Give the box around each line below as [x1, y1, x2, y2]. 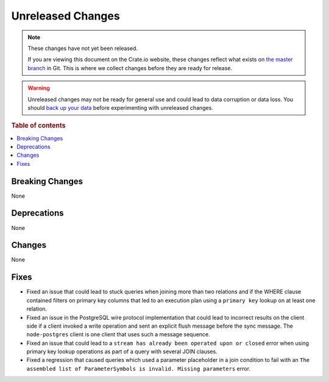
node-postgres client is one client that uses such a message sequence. [26, 331, 210, 338]
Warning [27, 84, 50, 92]
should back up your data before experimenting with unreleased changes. [27, 104, 213, 111]
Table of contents [11, 121, 66, 130]
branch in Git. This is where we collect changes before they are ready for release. [27, 64, 233, 71]
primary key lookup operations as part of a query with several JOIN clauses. [26, 348, 218, 355]
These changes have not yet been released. [27, 45, 138, 52]
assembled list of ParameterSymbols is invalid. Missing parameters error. [26, 365, 251, 372]
